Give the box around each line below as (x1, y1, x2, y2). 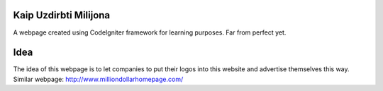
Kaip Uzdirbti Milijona (13, 9, 111, 21)
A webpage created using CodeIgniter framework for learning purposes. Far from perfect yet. (13, 28, 287, 37)
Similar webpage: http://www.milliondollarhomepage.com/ (13, 75, 184, 83)
